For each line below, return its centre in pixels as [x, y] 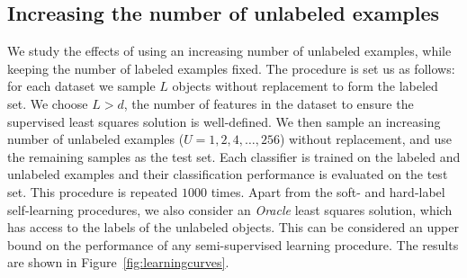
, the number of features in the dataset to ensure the [269, 103]
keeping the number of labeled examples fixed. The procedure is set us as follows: [231, 68]
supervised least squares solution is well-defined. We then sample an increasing [224, 121]
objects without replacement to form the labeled [305, 86]
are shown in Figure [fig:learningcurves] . [118, 262]
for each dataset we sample [81, 86]
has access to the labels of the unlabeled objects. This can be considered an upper [233, 227]
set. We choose [48, 103]
